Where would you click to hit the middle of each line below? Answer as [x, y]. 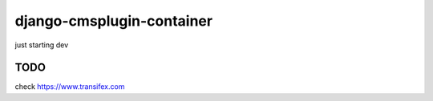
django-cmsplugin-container [113, 21]
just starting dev [42, 45]
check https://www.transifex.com [70, 87]
